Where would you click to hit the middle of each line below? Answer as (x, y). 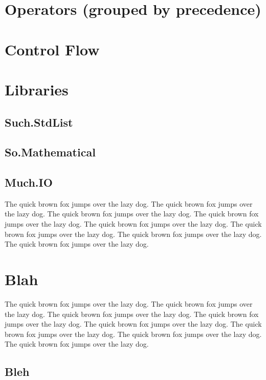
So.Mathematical (50, 152)
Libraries (37, 89)
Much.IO (29, 182)
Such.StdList (39, 122)
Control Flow (52, 49)
